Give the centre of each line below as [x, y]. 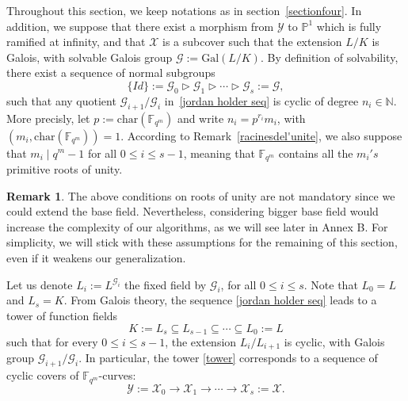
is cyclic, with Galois [334, 342]
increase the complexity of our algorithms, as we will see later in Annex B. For [197, 226]
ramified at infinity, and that [76, 42]
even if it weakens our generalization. [96, 257]
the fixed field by [166, 284]
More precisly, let [48, 118]
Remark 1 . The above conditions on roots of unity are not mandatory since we [201, 195]
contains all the [316, 153]
